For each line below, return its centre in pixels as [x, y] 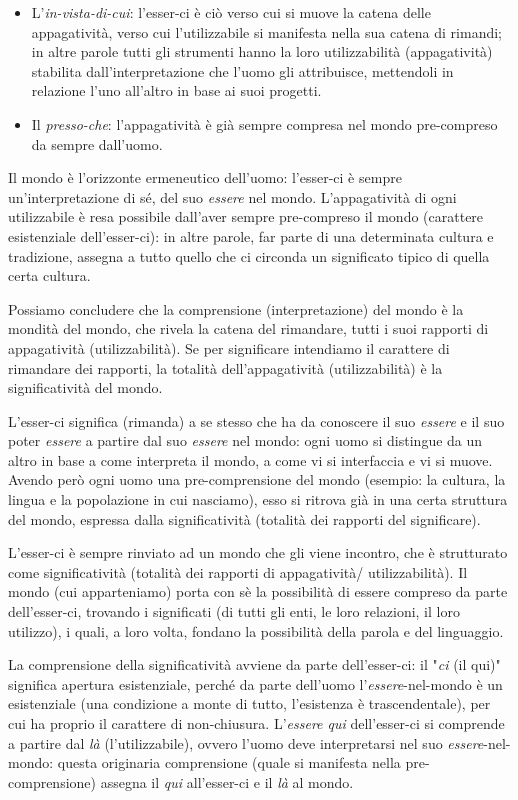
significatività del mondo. [85, 387]
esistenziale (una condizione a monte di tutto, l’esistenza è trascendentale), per [249, 703]
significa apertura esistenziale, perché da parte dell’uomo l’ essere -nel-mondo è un [255, 683]
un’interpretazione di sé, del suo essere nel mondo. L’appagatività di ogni [232, 196]
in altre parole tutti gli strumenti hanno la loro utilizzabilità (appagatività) [262, 51]
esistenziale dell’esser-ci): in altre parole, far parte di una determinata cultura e [251, 235]
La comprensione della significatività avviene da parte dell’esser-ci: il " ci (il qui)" [254, 664]
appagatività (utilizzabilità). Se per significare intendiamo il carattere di [229, 347]
